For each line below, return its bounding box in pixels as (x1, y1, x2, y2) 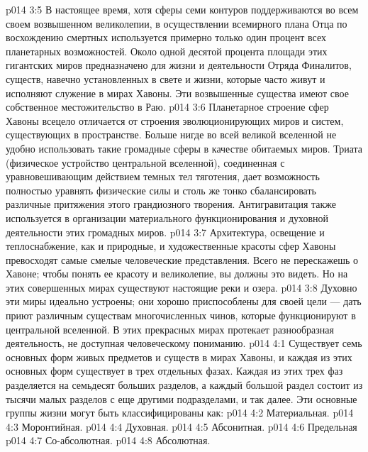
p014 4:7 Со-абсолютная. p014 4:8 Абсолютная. (6, 433, 211, 448)
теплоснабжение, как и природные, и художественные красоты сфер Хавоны (6, 238, 336, 253)
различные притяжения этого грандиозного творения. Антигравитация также (6, 197, 337, 211)
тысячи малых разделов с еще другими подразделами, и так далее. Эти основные (6, 391, 357, 406)
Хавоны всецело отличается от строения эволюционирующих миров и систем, (6, 113, 344, 128)
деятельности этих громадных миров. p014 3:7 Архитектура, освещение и (6, 224, 325, 239)
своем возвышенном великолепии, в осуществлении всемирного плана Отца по (6, 16, 347, 31)
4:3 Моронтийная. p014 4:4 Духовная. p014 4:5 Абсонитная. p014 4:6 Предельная (6, 419, 357, 434)
